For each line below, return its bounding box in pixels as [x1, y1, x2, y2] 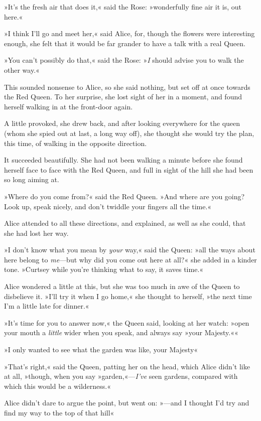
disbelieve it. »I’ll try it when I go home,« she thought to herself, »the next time [4, 291, 252, 301]
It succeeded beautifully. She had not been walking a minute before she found [4, 155, 243, 165]
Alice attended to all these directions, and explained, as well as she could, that [4, 218, 246, 228]
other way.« [4, 64, 40, 75]
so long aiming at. [4, 174, 59, 185]
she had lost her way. [4, 227, 69, 238]
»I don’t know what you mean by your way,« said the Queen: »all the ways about [4, 244, 255, 255]
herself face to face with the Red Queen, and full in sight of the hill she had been [4, 164, 253, 175]
